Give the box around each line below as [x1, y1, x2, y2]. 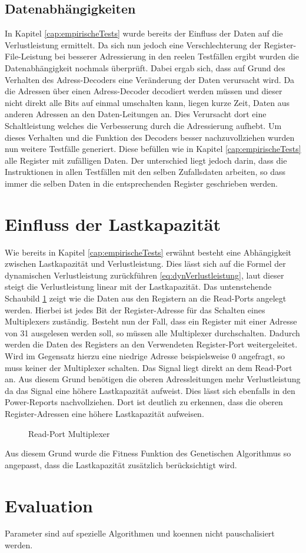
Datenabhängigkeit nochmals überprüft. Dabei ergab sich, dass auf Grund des [5, 61, 285, 74]
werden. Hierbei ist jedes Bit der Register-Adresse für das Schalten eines [5, 303, 265, 316]
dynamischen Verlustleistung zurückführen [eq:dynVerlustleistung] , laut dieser [5, 269, 284, 281]
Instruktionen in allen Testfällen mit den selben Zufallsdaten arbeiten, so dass [5, 165, 286, 178]
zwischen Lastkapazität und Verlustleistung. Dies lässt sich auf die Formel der [5, 257, 286, 270]
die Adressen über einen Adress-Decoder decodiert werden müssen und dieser [5, 85, 282, 97]
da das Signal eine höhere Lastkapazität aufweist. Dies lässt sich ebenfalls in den [5, 384, 295, 396]
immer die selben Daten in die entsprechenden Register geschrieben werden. [5, 177, 278, 189]
